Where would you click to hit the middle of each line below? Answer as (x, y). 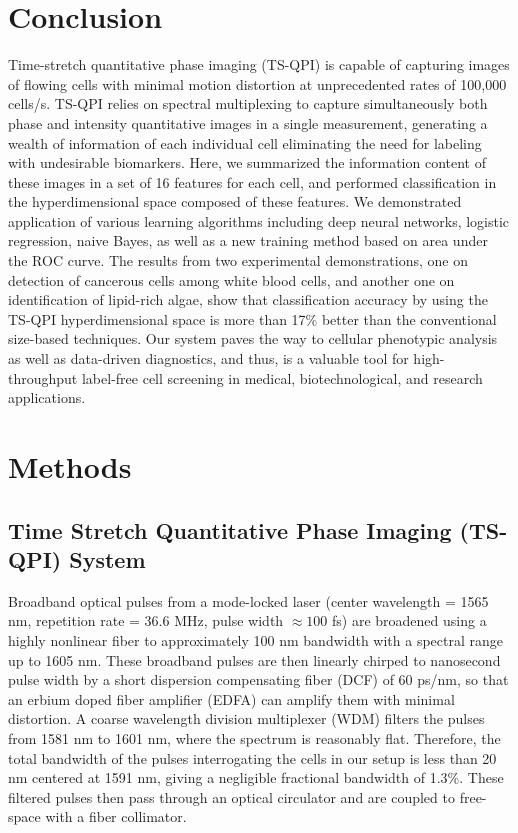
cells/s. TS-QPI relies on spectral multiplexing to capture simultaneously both (248, 103)
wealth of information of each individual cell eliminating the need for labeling (245, 142)
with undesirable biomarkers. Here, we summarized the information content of (247, 162)
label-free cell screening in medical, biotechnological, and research (282, 377)
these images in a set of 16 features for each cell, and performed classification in (252, 181)
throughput (43, 377)
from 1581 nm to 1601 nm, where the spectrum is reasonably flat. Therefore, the (254, 737)
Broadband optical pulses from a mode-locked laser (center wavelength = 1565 (248, 600)
